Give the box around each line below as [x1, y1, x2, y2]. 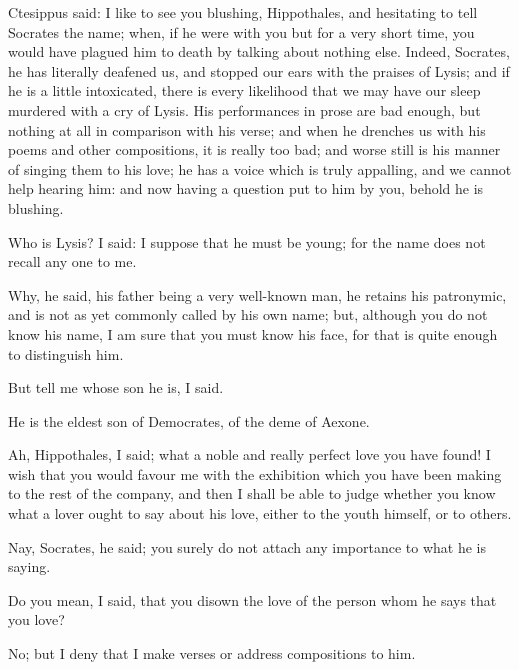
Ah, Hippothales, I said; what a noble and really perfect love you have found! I [8, 444, 491, 465]
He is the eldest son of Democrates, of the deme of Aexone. [8, 410, 370, 431]
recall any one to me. [8, 251, 137, 272]
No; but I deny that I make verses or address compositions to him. [8, 643, 416, 664]
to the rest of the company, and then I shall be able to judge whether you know [8, 483, 496, 504]
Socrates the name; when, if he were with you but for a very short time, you [8, 21, 475, 42]
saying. [8, 556, 51, 577]
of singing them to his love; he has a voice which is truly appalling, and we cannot [8, 158, 512, 179]
